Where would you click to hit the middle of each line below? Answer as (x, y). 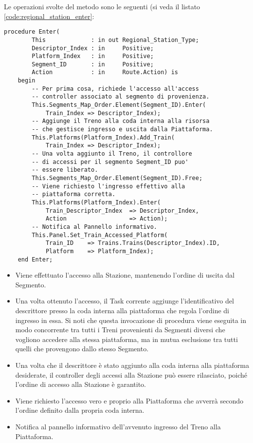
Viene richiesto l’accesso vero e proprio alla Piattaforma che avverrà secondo (129, 400)
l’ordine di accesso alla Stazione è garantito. (81, 384)
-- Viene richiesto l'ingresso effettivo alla (108, 186)
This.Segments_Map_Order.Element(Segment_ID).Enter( (119, 105)
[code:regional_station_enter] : (49, 16)
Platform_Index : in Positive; (93, 56)
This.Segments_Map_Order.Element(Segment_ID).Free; (117, 178)
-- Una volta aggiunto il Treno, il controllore (112, 154)
